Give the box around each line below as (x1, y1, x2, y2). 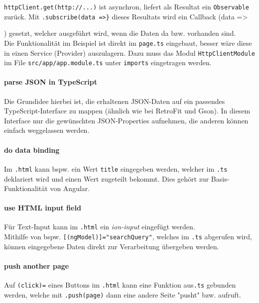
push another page (4, 260, 69, 271)
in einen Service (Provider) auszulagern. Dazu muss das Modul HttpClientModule (4, 47, 255, 58)
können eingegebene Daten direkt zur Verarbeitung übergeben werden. (4, 241, 219, 251)
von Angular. (50, 183, 90, 194)
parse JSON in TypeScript (4, 77, 98, 87)
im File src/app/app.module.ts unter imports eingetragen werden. (4, 57, 212, 68)
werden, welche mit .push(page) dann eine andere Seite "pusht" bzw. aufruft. (4, 289, 241, 300)
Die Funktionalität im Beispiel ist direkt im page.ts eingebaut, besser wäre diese (4, 37, 252, 48)
